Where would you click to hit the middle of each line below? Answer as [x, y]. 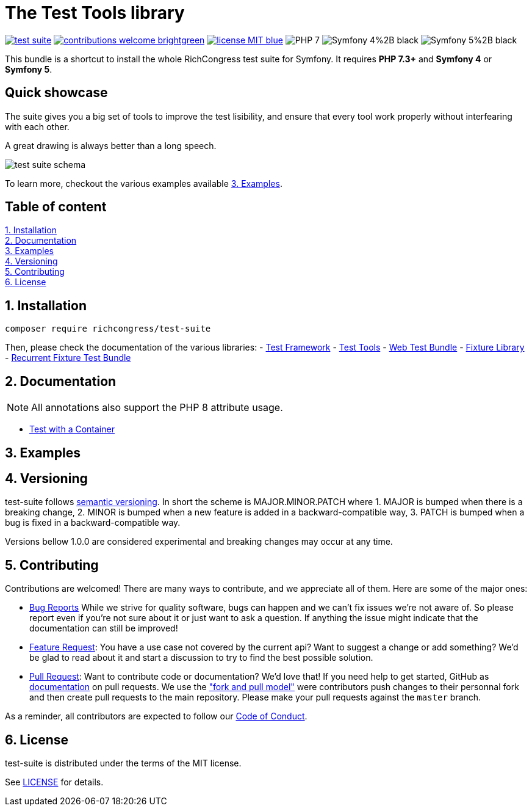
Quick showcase [56, 93]
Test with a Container [72, 429]
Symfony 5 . [29, 69]
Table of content [56, 207]
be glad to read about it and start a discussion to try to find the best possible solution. [201, 658]
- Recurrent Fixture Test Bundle [68, 358]
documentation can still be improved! [104, 628]
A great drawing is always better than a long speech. [111, 145]
